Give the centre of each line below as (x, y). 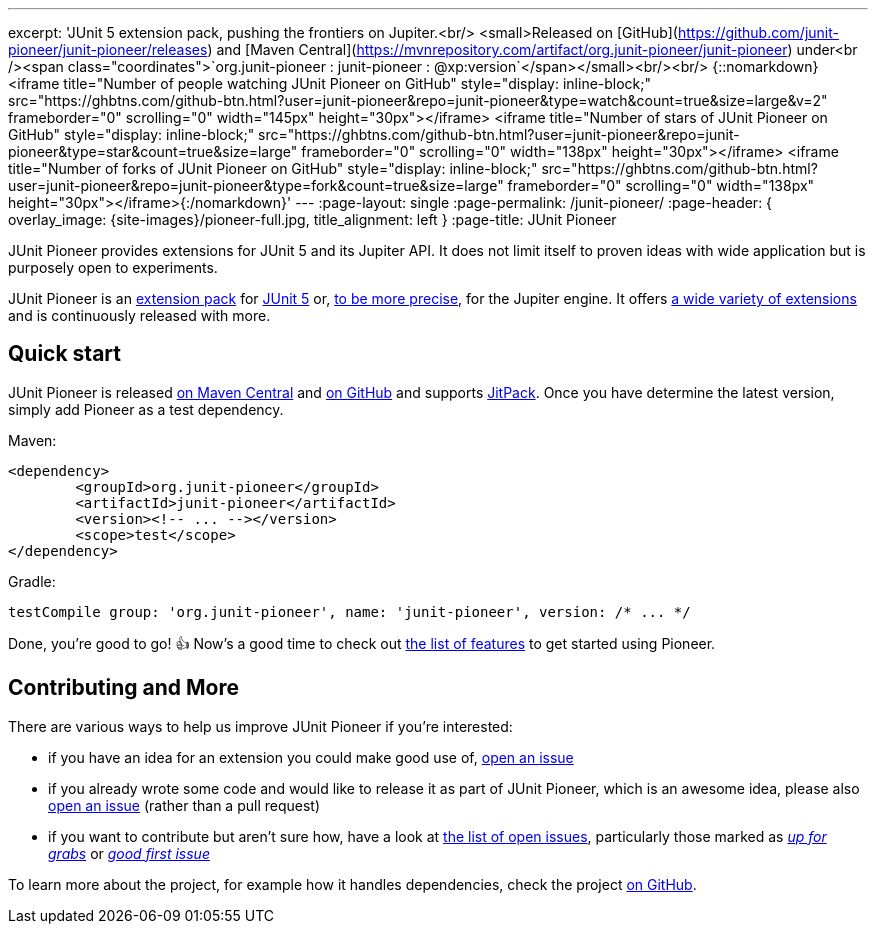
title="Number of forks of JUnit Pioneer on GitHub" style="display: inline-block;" (273, 168)
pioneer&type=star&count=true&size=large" (153, 151)
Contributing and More (123, 688)
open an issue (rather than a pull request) (184, 805)
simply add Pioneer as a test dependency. (146, 409)
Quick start (64, 354)
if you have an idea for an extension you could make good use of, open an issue (311, 757)
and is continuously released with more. (139, 315)
